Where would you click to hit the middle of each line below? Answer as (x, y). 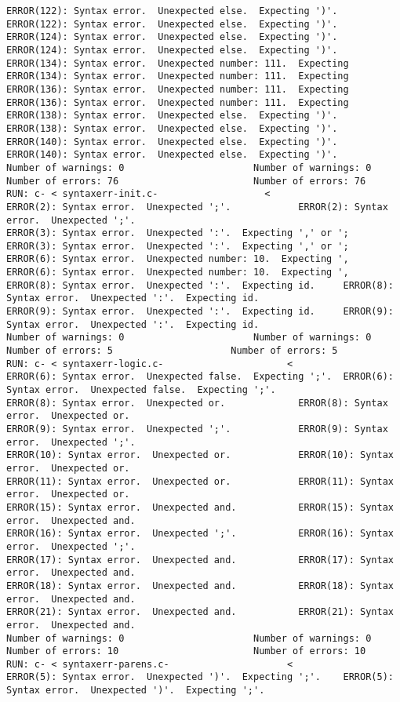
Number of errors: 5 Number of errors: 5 (172, 351)
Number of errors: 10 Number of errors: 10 (186, 651)
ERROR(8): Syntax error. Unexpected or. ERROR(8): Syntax (197, 403)
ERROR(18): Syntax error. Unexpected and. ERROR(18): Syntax (200, 586)
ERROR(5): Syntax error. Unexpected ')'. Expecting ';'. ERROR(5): (200, 677)
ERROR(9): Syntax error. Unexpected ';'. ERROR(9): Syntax (197, 429)
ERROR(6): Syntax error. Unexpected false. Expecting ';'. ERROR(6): (200, 377)
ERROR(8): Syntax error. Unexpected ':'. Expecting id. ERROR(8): (200, 285)
